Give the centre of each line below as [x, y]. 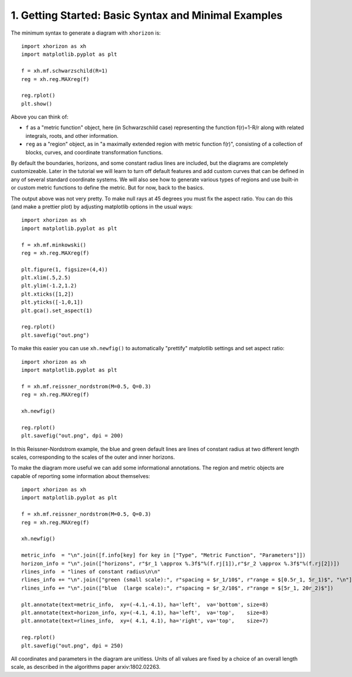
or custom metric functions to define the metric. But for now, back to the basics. [108, 188]
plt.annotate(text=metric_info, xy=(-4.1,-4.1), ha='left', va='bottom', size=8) [145, 605]
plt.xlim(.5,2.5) [46, 278]
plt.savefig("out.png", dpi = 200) [72, 436]
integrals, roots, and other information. [72, 136]
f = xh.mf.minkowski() [54, 245]
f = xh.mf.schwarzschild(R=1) [65, 71]
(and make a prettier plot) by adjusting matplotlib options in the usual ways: [102, 207]
